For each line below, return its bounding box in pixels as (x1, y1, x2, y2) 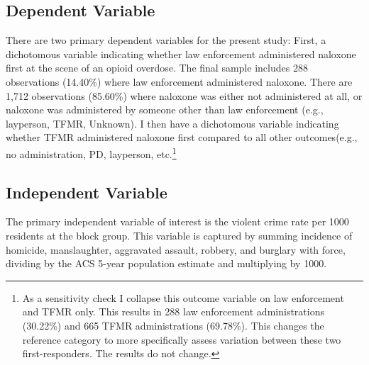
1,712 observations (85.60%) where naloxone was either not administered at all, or (6, 88, 363, 103)
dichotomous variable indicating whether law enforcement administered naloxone (6, 46, 356, 61)
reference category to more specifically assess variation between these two (22, 332, 341, 347)
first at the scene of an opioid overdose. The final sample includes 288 (6, 60, 308, 75)
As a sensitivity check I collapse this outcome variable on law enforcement (22, 290, 344, 305)
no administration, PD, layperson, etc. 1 (6, 144, 177, 161)
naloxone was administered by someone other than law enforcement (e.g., (6, 102, 324, 117)
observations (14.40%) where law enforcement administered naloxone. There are (6, 74, 353, 89)
